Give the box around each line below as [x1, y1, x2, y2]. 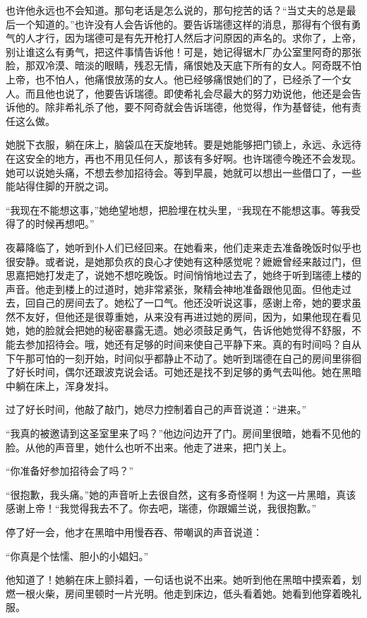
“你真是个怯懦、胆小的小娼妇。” [6, 548, 149, 563]
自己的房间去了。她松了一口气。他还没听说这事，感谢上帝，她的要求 [35, 295, 351, 310]
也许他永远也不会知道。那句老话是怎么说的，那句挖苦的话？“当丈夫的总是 [6, 3, 347, 17]
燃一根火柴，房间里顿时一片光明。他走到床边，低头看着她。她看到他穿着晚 [6, 586, 351, 600]
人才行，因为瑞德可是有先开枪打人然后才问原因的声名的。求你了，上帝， [25, 30, 361, 45]
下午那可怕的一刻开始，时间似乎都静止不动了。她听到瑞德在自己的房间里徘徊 [6, 350, 361, 365]
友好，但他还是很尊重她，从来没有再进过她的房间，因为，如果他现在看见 [25, 309, 361, 323]
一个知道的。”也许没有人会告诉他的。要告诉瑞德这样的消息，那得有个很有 [15, 16, 351, 31]
